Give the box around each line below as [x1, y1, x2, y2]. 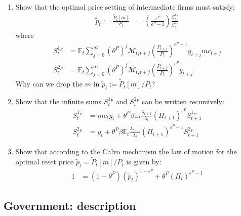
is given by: [126, 156, 162, 167]
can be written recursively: [142, 96, 224, 106]
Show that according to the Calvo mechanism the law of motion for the [15, 146, 237, 157]
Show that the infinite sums [15, 96, 102, 106]
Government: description [4, 198, 136, 213]
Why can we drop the [15, 78, 83, 89]
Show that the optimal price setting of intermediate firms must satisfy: [15, 2, 235, 12]
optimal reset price [15, 156, 74, 167]
